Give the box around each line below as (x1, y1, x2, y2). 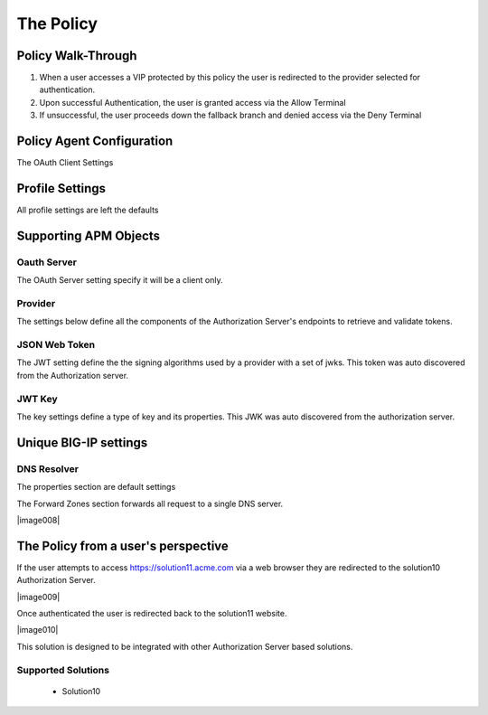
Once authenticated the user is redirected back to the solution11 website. (16, 608, 287, 619)
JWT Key (16, 392, 58, 405)
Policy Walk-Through (16, 48, 137, 63)
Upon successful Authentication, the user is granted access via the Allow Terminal (39, 97, 347, 108)
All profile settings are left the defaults (16, 204, 159, 216)
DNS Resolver (16, 462, 79, 475)
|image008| (16, 514, 61, 525)
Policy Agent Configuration (16, 134, 174, 149)
